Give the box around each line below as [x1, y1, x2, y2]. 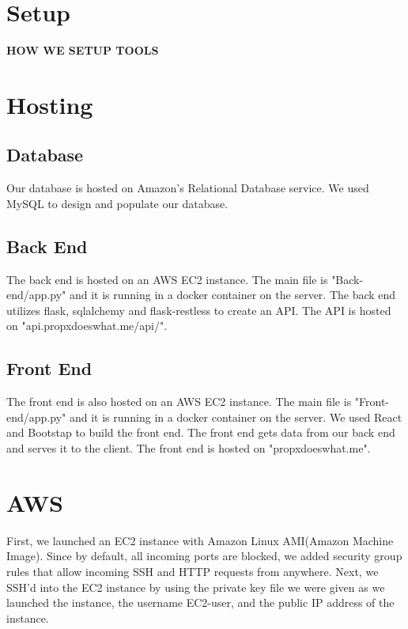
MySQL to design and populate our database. [6, 195, 229, 211]
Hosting [6, 88, 93, 120]
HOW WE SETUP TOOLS [6, 42, 159, 59]
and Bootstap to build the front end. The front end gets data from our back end [6, 424, 395, 441]
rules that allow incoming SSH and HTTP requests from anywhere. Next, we [6, 563, 379, 579]
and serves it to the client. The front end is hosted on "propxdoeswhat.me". [6, 440, 371, 457]
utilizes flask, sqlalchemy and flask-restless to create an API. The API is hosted [6, 301, 391, 318]
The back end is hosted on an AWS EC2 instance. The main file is [6, 271, 328, 287]
